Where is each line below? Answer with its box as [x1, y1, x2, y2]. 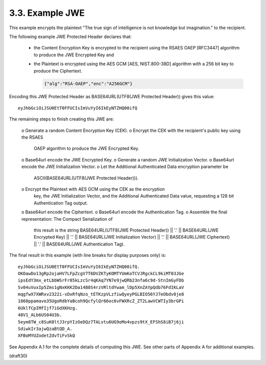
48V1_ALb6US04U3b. [18, 312, 63, 318]
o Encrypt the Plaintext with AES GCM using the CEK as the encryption [21, 186, 165, 192]
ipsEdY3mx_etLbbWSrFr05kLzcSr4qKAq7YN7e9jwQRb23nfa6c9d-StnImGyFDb [18, 278, 184, 284]
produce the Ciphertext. [33, 68, 82, 74]
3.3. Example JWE [9, 7, 85, 18]
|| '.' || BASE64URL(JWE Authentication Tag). [33, 241, 125, 247]
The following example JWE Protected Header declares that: [9, 34, 132, 40]
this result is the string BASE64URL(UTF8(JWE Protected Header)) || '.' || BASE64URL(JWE [33, 227, 219, 233]
